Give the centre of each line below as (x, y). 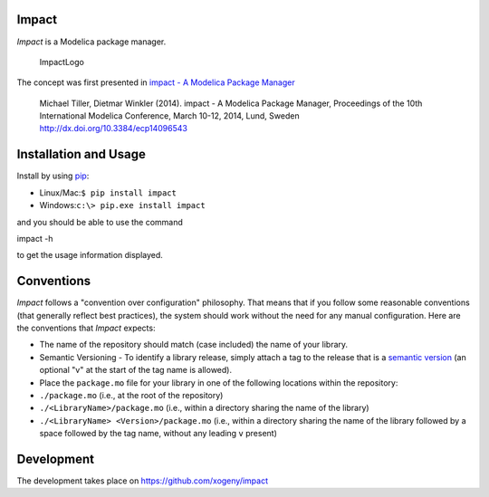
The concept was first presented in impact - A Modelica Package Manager (156, 82)
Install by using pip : (53, 176)
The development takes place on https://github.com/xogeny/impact (143, 481)
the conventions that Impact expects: (86, 328)
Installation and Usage (81, 154)
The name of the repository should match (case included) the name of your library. (194, 345)
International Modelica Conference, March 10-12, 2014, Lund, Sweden (169, 116)
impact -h (35, 238)
